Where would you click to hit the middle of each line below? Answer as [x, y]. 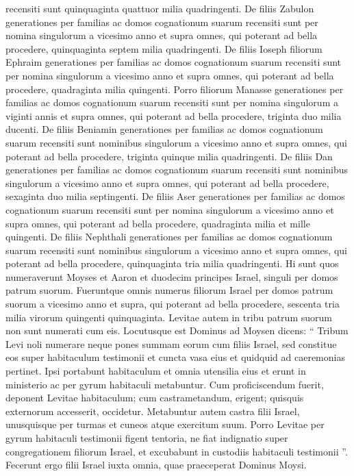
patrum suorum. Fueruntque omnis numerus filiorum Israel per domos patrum [169, 290]
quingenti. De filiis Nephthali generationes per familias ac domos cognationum [169, 237]
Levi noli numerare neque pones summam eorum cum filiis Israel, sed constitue [171, 343]
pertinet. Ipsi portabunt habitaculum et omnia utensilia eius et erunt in [156, 371]
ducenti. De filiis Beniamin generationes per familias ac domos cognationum [164, 129]
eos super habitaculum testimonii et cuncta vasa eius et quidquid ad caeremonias [175, 357]
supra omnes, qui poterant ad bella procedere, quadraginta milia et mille [158, 223]
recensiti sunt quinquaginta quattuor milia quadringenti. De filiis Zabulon [160, 8]
